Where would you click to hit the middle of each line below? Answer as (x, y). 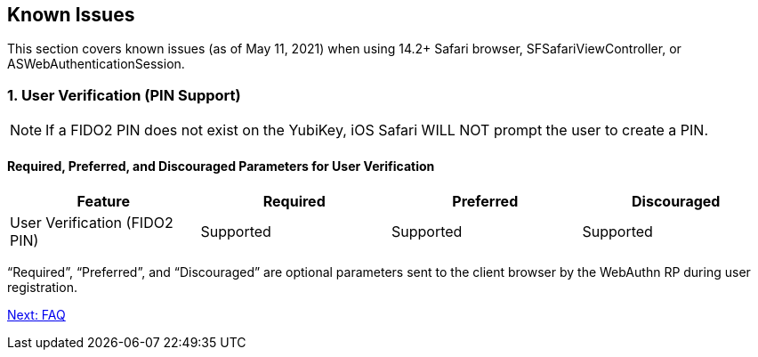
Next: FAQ (36, 315)
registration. (42, 288)
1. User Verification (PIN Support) (124, 95)
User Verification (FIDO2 (92, 223)
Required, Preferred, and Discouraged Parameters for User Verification (221, 166)
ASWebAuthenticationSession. (96, 64)
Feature (103, 202)
